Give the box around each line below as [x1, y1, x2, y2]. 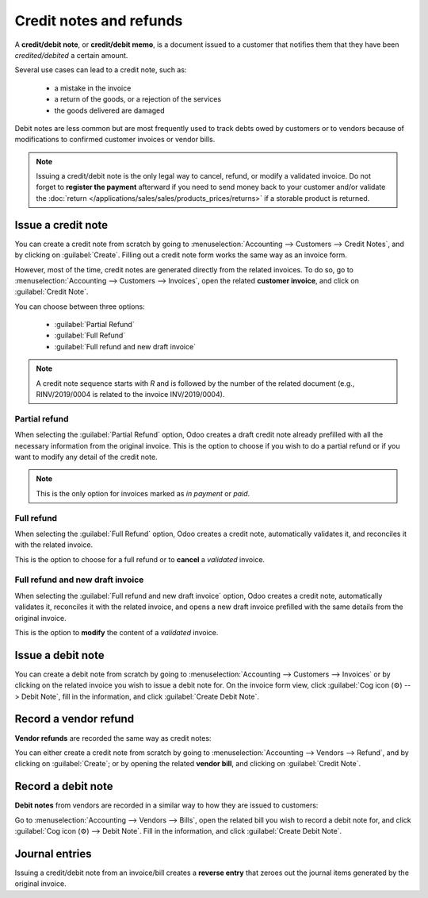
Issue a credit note [14, 218, 109, 232]
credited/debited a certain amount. [14, 50, 128, 60]
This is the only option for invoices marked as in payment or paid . [36, 488, 250, 498]
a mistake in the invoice [54, 83, 132, 93]
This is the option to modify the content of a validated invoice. [14, 627, 219, 637]
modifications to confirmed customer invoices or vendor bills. [14, 135, 216, 145]
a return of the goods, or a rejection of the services [54, 94, 222, 104]
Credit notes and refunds [14, 12, 183, 29]
